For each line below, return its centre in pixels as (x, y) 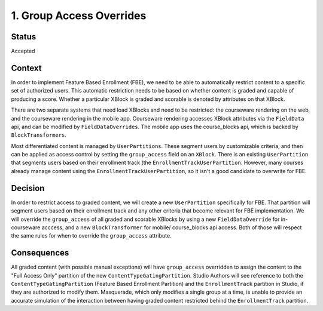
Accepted (23, 51)
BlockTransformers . (39, 135)
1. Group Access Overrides (79, 16)
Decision (28, 188)
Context (26, 68)
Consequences (40, 253)
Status (24, 37)
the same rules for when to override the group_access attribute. (91, 236)
